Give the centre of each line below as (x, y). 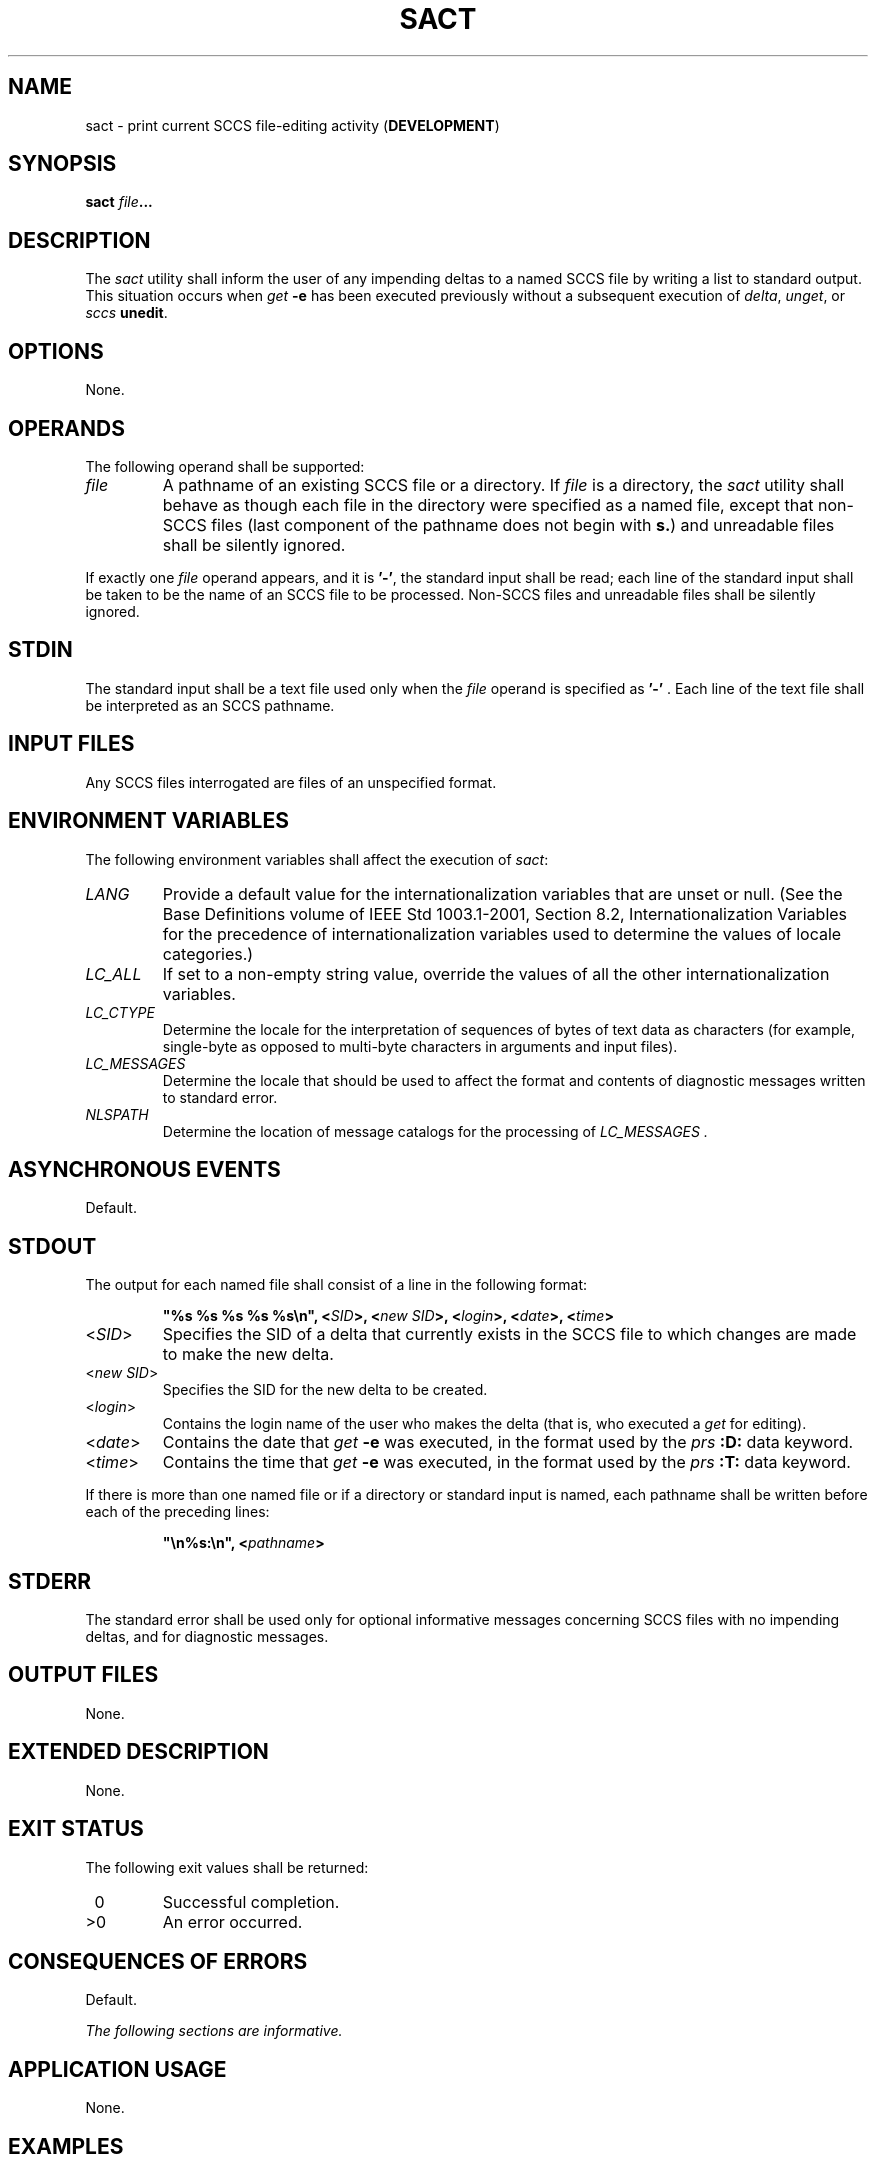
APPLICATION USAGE (117, 2069)
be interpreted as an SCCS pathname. (210, 705)
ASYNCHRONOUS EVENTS (144, 1169)
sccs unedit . (126, 313)
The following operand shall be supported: (225, 466)
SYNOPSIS (62, 164)
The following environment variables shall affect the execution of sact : (317, 859)
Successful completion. (251, 1901)
